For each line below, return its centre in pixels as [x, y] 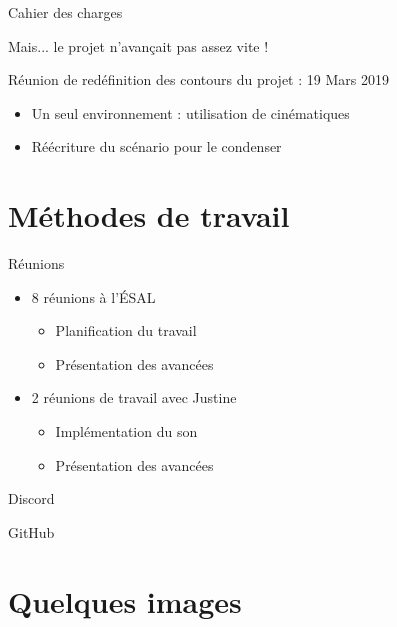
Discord [31, 498]
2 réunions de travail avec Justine [134, 397]
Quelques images [125, 600]
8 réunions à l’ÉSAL [93, 296]
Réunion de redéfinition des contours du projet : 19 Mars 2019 [198, 79]
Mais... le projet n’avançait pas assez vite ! [138, 45]
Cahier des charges [65, 12]
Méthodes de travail [149, 215]
